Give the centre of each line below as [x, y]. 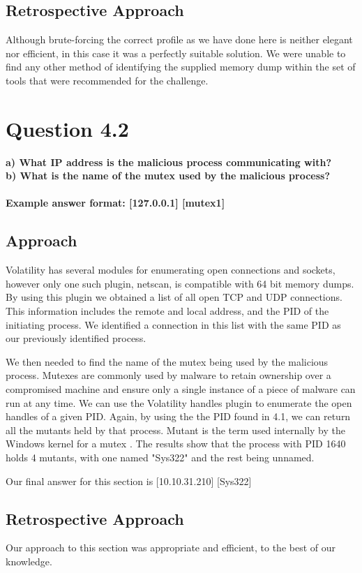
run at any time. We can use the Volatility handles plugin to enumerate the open [179, 402]
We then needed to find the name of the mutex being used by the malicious [167, 361]
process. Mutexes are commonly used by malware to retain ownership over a [168, 375]
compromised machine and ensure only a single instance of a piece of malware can [181, 389]
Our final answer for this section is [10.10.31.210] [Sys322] [129, 481]
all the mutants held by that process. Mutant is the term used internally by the [176, 430]
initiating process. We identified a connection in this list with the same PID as [173, 324]
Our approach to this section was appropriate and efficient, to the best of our [171, 548]
